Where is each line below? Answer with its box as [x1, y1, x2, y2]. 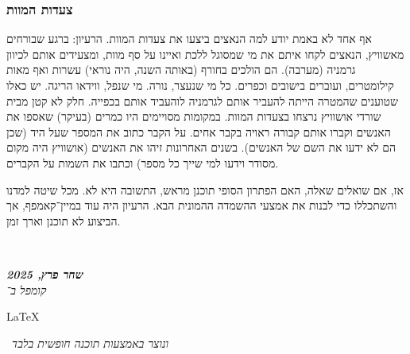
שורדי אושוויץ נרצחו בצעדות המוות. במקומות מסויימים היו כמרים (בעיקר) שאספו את [6, 108, 381, 125]
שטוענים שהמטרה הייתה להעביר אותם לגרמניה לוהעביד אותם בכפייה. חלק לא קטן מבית [6, 92, 398, 109]
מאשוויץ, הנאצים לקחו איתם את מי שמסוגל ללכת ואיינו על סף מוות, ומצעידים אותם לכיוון [6, 45, 404, 62]
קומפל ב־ [6, 281, 47, 298]
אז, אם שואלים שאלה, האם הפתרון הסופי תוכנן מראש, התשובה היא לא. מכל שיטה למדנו [6, 181, 404, 198]
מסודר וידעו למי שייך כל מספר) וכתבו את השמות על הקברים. [6, 154, 279, 171]
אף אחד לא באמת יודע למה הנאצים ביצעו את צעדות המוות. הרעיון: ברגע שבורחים [6, 30, 372, 47]
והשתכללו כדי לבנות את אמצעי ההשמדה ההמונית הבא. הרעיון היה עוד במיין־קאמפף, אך [6, 197, 397, 214]
